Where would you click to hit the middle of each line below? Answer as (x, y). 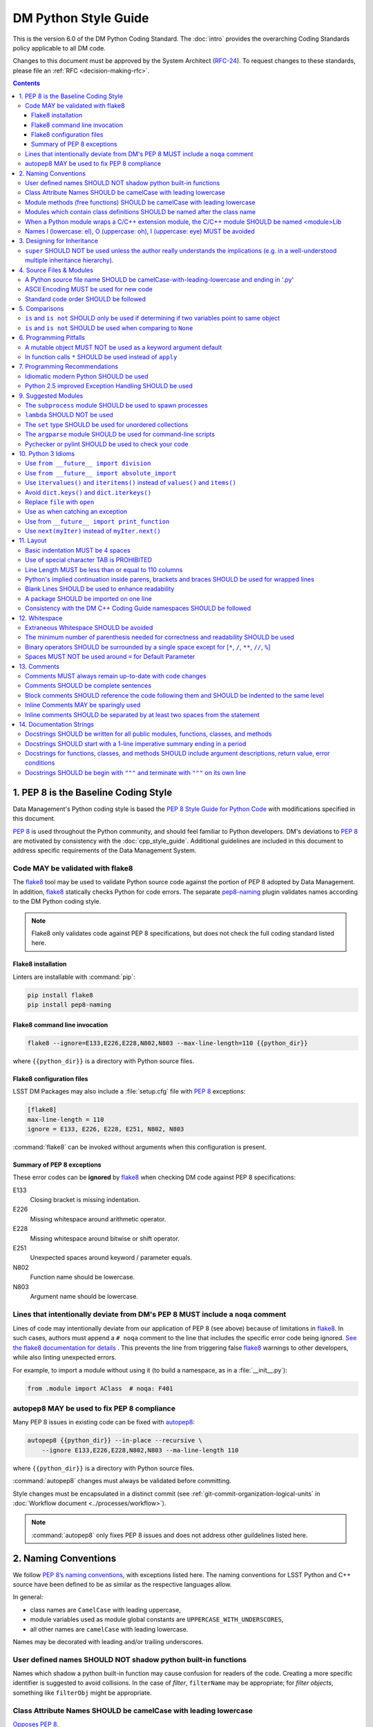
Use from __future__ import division (88, 464)
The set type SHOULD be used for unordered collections (107, 424)
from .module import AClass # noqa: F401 (100, 1388)
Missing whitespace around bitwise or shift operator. (105, 1238)
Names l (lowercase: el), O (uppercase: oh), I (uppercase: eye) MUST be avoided (140, 231)
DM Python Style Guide (81, 18)
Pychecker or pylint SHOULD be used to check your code (107, 444)
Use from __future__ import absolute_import (101, 473)
